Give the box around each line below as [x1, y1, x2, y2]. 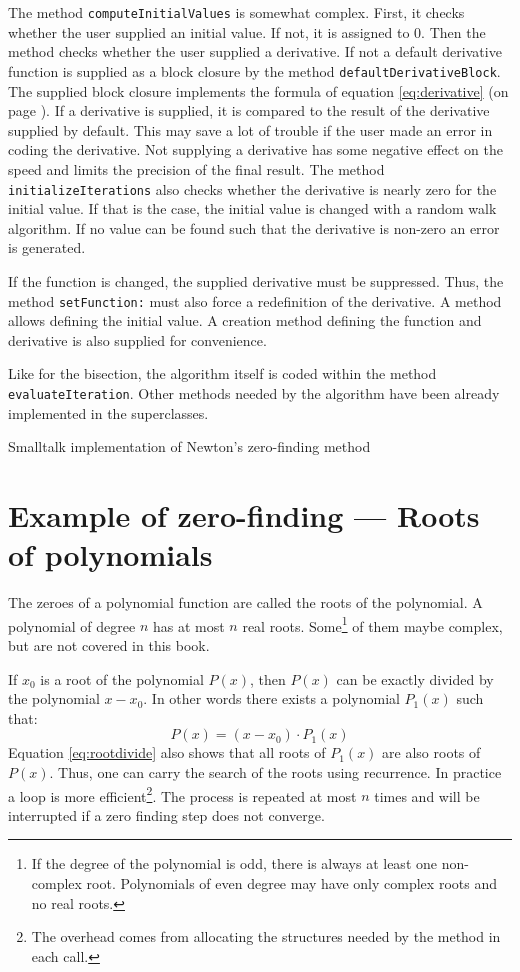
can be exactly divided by [336, 668, 494, 689]
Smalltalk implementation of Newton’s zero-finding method [8, 436, 371, 457]
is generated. [8, 237, 86, 258]
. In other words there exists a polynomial [143, 688, 400, 709]
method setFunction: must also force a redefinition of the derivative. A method [8, 290, 502, 311]
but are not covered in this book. [8, 635, 210, 655]
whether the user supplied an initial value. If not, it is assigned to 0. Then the [8, 21, 486, 42]
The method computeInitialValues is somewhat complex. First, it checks [8, 2, 465, 22]
